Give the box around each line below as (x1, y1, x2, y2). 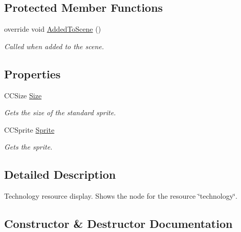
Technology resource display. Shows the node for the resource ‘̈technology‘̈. (4, 191, 237, 201)
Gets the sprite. (4, 141, 53, 152)
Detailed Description (4, 166, 116, 182)
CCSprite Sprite (4, 124, 55, 135)
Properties (4, 66, 61, 81)
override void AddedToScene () (4, 24, 101, 34)
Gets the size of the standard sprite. (4, 107, 116, 118)
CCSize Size (4, 90, 42, 100)
